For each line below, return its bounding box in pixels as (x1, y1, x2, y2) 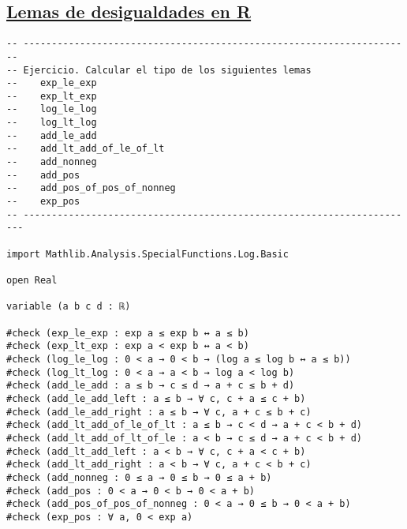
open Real (6, 275, 58, 287)
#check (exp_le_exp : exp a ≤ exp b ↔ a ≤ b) (6, 327, 249, 339)
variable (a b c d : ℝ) (6, 301, 131, 313)
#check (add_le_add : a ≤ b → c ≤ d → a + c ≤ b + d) (6, 380, 295, 392)
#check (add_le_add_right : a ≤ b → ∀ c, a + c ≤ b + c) (6, 406, 312, 418)
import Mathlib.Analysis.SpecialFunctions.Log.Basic (6, 248, 289, 260)
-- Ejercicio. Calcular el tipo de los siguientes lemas (6, 64, 312, 76)
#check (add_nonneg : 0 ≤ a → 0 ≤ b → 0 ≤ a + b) (6, 471, 272, 483)
